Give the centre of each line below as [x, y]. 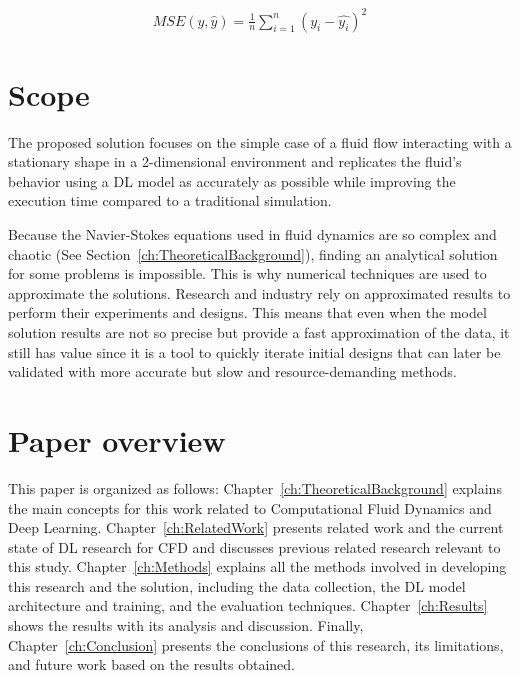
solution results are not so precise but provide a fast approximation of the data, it [259, 332]
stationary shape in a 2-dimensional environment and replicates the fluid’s [235, 161]
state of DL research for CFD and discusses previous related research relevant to [254, 546]
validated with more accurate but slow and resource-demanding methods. [232, 371]
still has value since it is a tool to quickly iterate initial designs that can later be [254, 351]
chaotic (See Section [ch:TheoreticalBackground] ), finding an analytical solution [253, 253]
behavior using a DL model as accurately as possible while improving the [232, 180]
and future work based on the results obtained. [151, 664]
